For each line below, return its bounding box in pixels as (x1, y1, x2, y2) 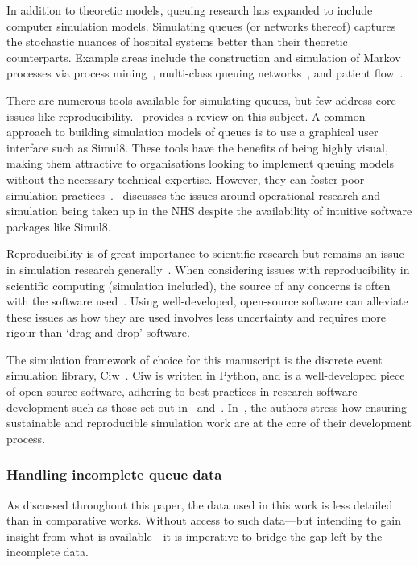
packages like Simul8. (6, 218, 111, 235)
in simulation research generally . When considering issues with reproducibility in (6, 260, 410, 277)
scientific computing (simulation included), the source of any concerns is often (6, 276, 391, 293)
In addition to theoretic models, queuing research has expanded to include (6, 2, 373, 18)
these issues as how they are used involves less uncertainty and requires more (6, 308, 387, 325)
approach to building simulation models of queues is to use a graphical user (6, 123, 379, 140)
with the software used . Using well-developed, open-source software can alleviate (6, 293, 408, 310)
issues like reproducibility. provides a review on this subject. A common (6, 107, 366, 124)
